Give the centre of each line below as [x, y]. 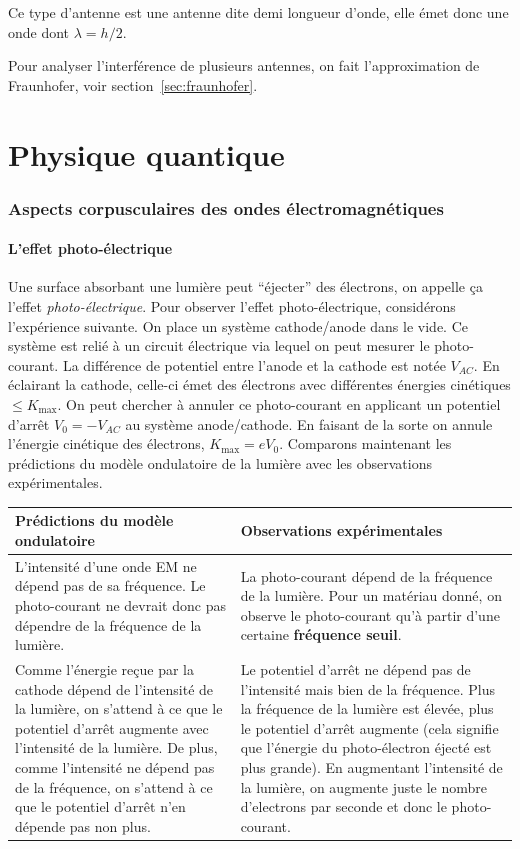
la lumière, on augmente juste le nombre [363, 786]
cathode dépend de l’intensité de [114, 688]
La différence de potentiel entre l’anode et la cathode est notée [254, 364]
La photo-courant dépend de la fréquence [366, 575]
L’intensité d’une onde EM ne [106, 565]
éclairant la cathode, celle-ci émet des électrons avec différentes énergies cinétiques [259, 384]
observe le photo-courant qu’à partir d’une [370, 614]
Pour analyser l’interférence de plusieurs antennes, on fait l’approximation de [244, 65]
